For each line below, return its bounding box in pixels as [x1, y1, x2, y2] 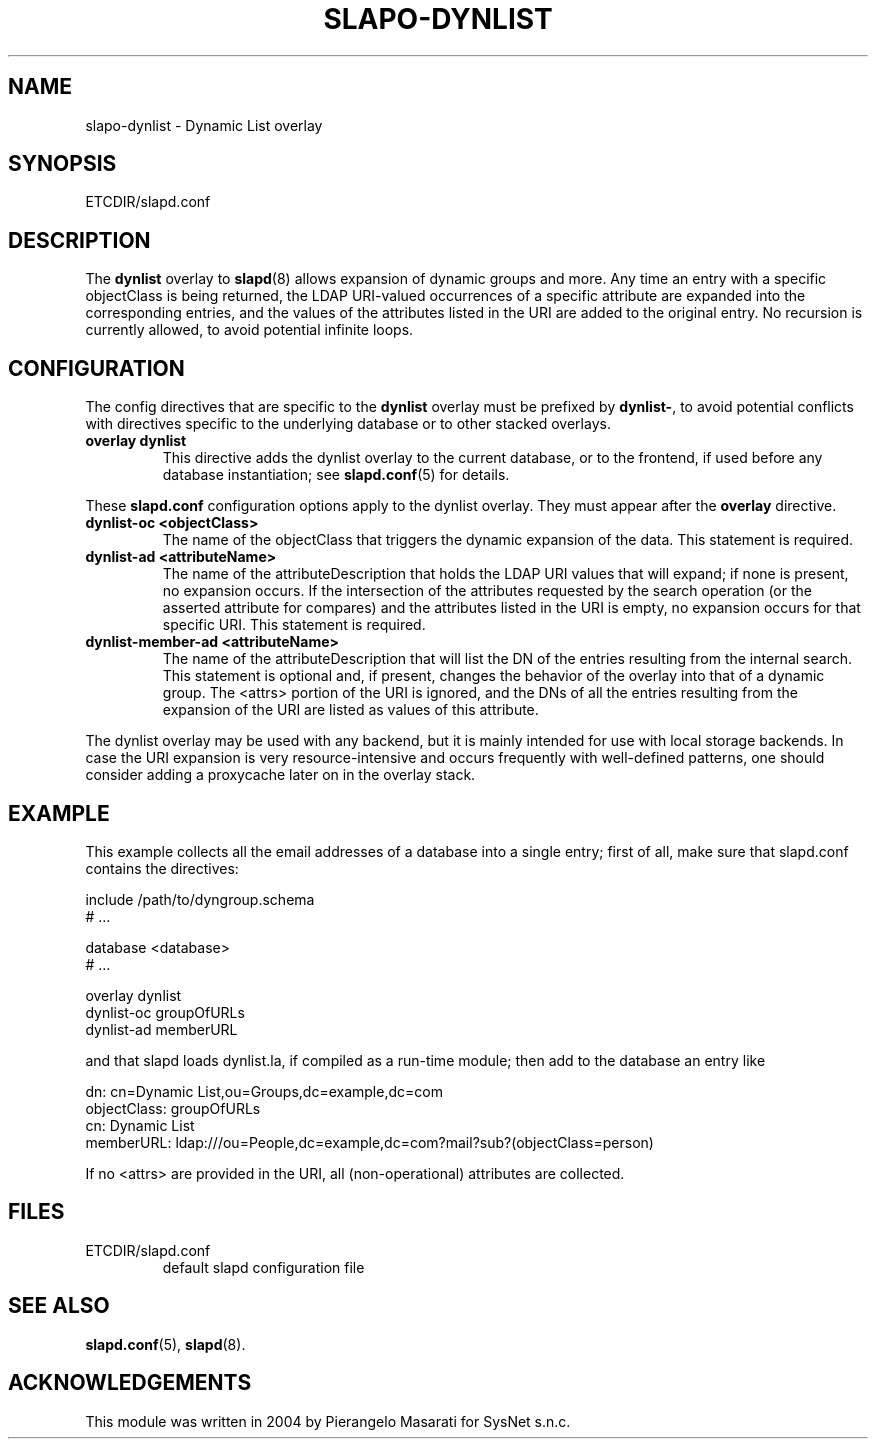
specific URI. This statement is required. [162, 616, 426, 634]
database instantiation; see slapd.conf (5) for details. [162, 466, 510, 484]
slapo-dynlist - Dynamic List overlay [85, 116, 323, 134]
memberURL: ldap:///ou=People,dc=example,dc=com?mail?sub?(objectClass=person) [85, 1133, 654, 1151]
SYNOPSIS [8, 151, 117, 177]
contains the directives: [85, 859, 239, 877]
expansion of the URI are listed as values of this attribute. [162, 701, 539, 719]
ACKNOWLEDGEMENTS [8, 1370, 252, 1396]
